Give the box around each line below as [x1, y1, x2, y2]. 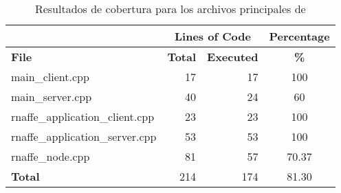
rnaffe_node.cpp [11, 148, 90, 164]
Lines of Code [175, 28, 251, 44]
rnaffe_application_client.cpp [11, 109, 155, 124]
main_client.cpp [11, 69, 89, 84]
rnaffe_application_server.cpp [11, 128, 157, 144]
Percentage [269, 28, 330, 44]
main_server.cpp [11, 89, 92, 104]
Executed [207, 49, 258, 65]
